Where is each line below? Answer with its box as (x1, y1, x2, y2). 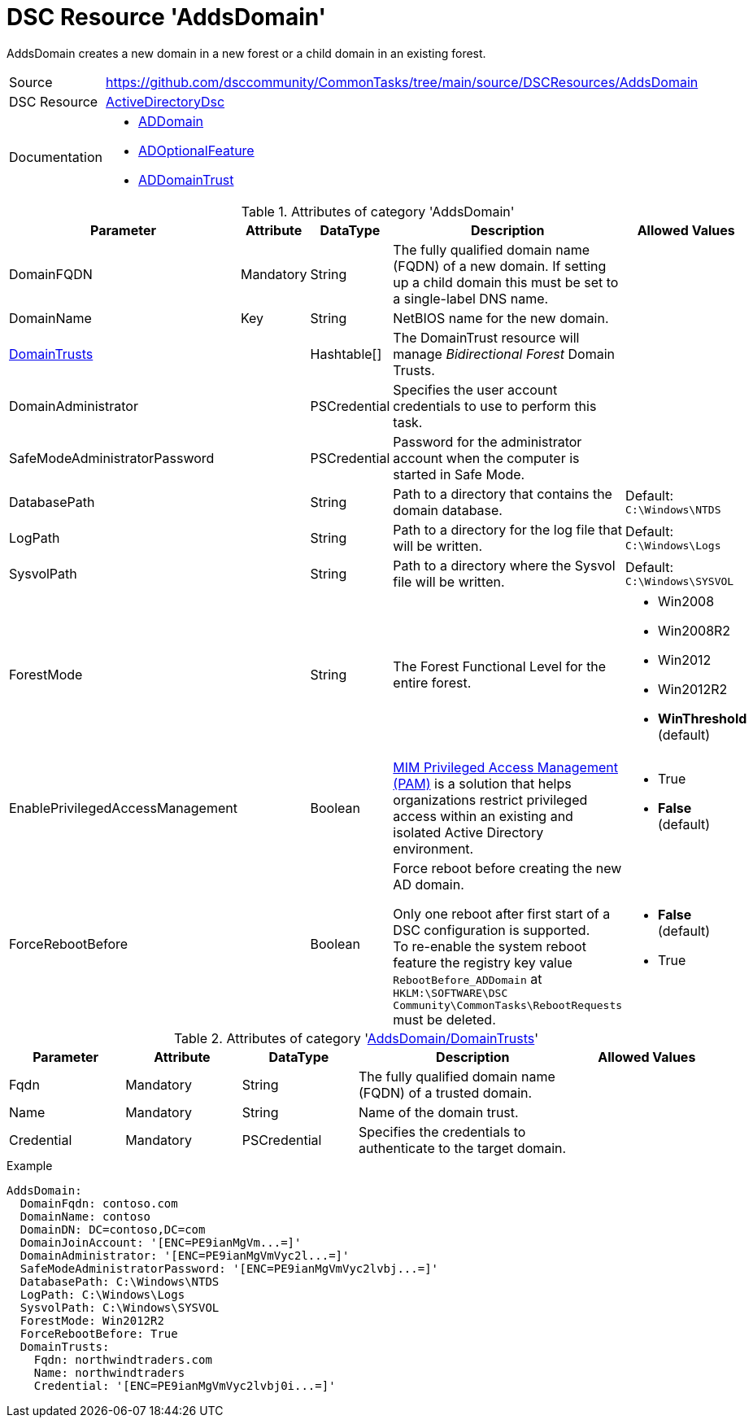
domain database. (393, 501, 503, 518)
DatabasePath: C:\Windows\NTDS (20, 1274, 220, 1288)
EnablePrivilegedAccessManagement (9, 799, 237, 816)
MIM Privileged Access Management (393, 758, 618, 775)
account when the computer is (393, 449, 580, 466)
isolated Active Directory (393, 823, 544, 841)
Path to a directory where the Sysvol (393, 557, 616, 574)
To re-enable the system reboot (393, 937, 586, 954)
